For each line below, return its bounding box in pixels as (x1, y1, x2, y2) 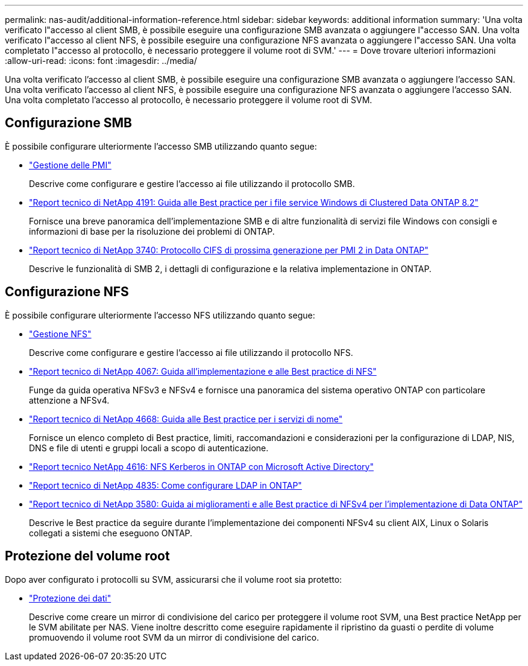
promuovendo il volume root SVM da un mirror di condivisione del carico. (29, 632, 319, 642)
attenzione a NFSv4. (29, 395, 110, 405)
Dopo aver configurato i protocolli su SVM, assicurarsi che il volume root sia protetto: (5, 574, 342, 585)
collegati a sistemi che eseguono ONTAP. (29, 527, 193, 538)
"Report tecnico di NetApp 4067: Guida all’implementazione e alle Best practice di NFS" (29, 366, 377, 376)
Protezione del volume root (5, 548, 170, 564)
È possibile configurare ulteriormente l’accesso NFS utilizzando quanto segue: (5, 309, 315, 320)
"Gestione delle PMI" (29, 159, 112, 170)
